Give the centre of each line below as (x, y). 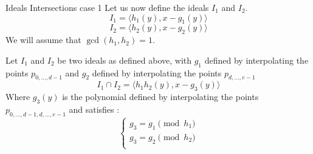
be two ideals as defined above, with (125, 60)
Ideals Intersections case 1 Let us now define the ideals (107, 7)
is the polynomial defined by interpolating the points (160, 97)
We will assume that (43, 40)
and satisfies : (94, 109)
